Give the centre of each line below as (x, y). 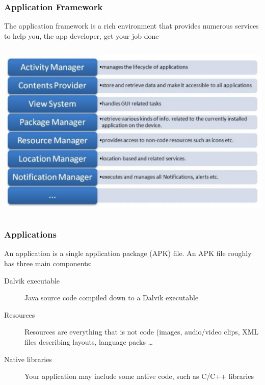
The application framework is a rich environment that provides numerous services (131, 26)
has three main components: (48, 263)
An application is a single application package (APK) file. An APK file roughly (128, 253)
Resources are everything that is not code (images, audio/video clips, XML (142, 332)
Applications (30, 234)
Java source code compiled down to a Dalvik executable (112, 298)
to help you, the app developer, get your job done (82, 35)
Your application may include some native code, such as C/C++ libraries (139, 376)
